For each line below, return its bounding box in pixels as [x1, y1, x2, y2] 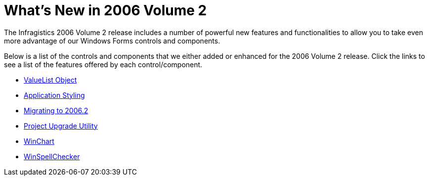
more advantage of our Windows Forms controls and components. [4, 36, 220, 45]
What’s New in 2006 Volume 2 [4, 2, 207, 19]
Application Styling [24, 90, 85, 99]
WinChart [24, 136, 54, 145]
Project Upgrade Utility [24, 121, 98, 130]
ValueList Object [24, 75, 77, 84]
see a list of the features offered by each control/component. [4, 60, 203, 69]
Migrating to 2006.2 [24, 106, 88, 115]
